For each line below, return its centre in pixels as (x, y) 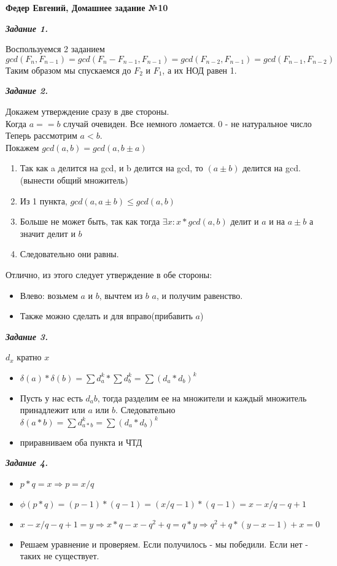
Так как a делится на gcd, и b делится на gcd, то (111, 168)
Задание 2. (27, 91)
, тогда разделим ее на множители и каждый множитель (202, 397)
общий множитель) (92, 180)
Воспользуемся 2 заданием (55, 49)
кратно (29, 357)
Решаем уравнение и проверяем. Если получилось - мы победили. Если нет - (164, 544)
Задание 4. (27, 463)
